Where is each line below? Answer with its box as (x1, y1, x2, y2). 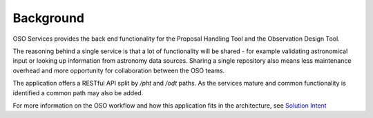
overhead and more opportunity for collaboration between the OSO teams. (12, 66, 225, 75)
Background (12, 10, 84, 26)
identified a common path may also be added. (12, 88, 144, 97)
